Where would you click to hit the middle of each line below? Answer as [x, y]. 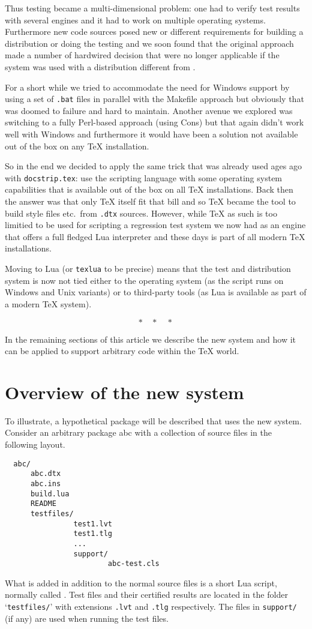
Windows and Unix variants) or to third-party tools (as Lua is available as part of [156, 292]
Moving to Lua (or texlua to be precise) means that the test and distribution [148, 269]
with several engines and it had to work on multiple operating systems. [135, 20]
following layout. [35, 444]
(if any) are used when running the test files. [87, 618]
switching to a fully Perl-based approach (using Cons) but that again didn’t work [154, 122]
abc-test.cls [133, 564]
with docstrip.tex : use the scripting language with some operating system [144, 177]
